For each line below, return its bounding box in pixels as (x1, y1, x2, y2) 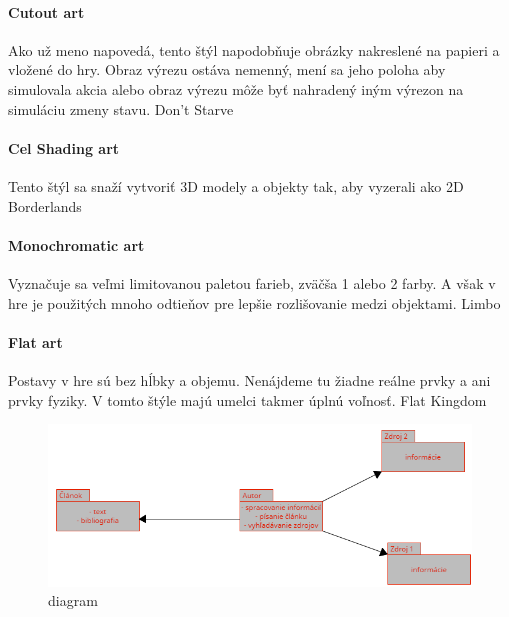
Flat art (8, 331, 63, 352)
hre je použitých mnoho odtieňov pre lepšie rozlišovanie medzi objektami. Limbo (8, 292, 501, 313)
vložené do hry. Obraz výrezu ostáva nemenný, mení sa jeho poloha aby (8, 59, 446, 80)
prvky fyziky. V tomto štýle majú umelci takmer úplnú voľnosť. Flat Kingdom (8, 389, 487, 410)
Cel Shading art (8, 137, 120, 158)
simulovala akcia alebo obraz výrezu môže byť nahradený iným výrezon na (8, 78, 464, 99)
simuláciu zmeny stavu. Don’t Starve (8, 98, 234, 119)
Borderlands (8, 195, 82, 216)
